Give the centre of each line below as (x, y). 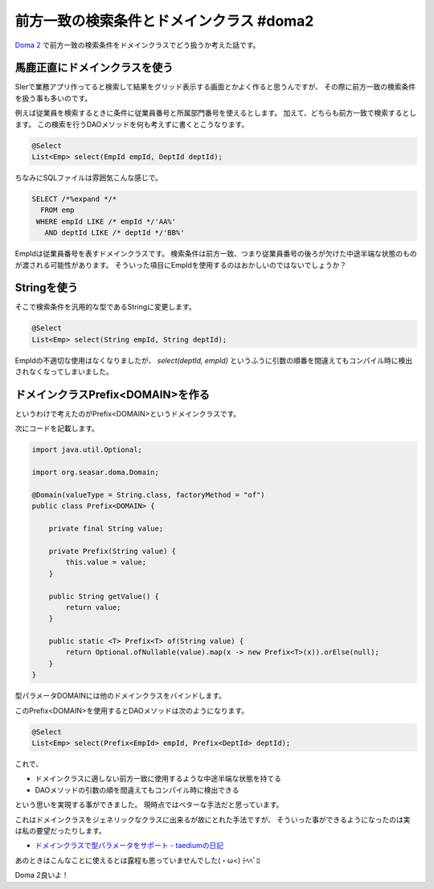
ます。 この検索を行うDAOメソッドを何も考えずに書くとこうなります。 (132, 124)
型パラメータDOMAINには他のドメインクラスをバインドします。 (121, 696)
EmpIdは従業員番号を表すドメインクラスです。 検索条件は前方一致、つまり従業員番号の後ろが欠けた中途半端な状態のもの (216, 254)
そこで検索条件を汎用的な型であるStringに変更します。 (105, 307)
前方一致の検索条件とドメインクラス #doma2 (164, 21)
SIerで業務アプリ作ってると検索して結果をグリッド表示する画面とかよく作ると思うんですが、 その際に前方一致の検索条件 (215, 87)
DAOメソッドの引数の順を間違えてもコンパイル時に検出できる (137, 790)
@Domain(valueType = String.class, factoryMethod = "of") (148, 495)
